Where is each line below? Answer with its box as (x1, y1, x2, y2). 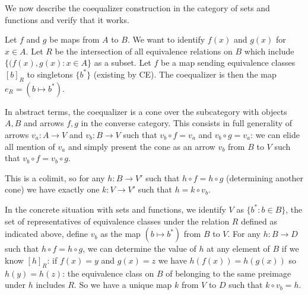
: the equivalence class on (62, 267, 154, 279)
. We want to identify (127, 33, 205, 46)
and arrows (24, 117, 64, 129)
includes (36, 278, 65, 291)
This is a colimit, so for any (5, 171, 105, 184)
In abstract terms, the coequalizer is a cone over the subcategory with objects (5, 105, 287, 117)
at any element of (207, 242, 270, 255)
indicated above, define (5, 227, 88, 240)
